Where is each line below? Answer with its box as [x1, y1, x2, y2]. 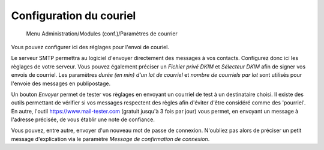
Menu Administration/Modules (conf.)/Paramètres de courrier [26, 30, 178, 37]
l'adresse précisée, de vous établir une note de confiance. [11, 116, 155, 123]
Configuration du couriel [11, 9, 136, 22]
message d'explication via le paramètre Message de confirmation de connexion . [11, 135, 210, 142]
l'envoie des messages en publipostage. [11, 80, 111, 87]
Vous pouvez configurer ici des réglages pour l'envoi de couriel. [11, 43, 169, 50]
